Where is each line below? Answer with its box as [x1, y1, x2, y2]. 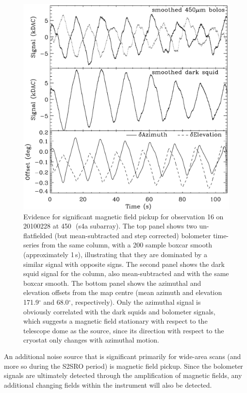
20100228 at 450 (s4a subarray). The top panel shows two [23, 221, 197, 231]
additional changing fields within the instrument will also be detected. [4, 379, 212, 390]
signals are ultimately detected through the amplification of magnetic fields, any [4, 370, 242, 380]
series [23, 240, 39, 250]
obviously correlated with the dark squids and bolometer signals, [23, 306, 215, 316]
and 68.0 [43, 296, 69, 307]
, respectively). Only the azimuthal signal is [71, 296, 201, 307]
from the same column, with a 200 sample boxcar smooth [41, 240, 212, 250]
